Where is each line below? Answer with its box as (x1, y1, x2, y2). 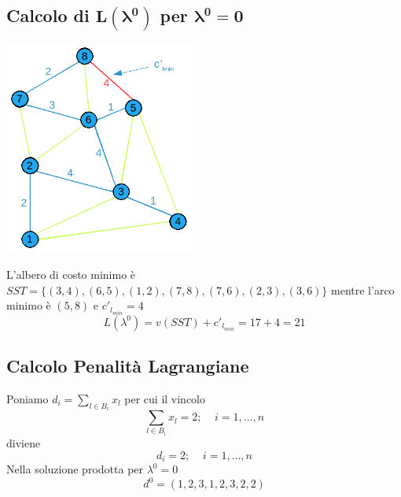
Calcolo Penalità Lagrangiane (6, 353, 249, 377)
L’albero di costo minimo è (6, 266, 136, 283)
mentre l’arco (331, 281, 395, 298)
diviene (6, 435, 41, 451)
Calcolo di (6, 3, 90, 28)
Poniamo (6, 390, 49, 406)
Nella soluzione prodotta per (6, 461, 144, 477)
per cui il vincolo (124, 390, 206, 406)
